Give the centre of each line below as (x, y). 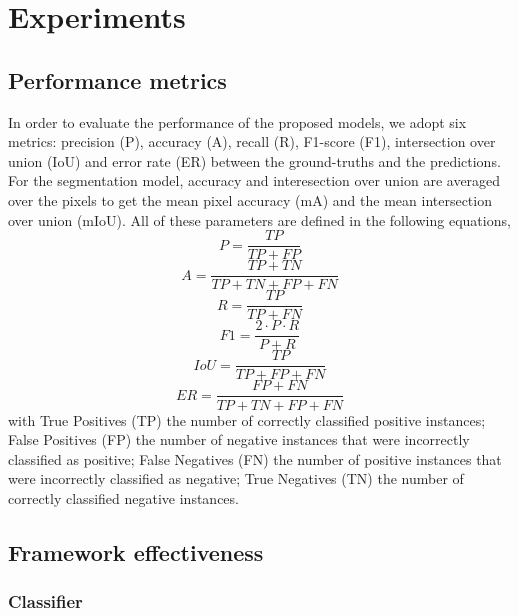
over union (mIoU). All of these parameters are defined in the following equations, (259, 219)
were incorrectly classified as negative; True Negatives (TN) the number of (236, 478)
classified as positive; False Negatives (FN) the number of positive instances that (255, 458)
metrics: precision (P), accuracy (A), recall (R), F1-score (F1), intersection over (252, 141)
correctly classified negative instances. (123, 497)
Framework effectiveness (136, 551)
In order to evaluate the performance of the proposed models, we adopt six (237, 121)
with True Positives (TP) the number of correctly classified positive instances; (247, 419)
